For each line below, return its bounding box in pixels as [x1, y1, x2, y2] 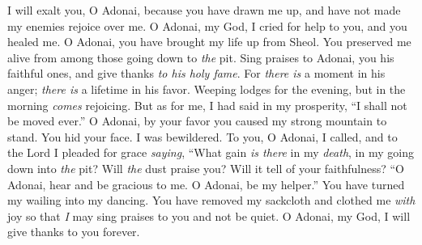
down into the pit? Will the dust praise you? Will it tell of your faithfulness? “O [7, 159, 404, 176]
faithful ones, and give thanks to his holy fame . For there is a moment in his [7, 65, 386, 82]
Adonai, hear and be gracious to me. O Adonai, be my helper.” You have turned [7, 175, 405, 192]
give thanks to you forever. [7, 223, 140, 240]
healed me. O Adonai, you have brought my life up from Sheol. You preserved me [7, 33, 411, 50]
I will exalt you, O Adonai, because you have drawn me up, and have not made [7, 2, 401, 18]
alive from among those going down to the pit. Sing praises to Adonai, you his [7, 49, 394, 65]
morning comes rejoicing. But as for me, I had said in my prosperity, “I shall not [7, 96, 407, 113]
